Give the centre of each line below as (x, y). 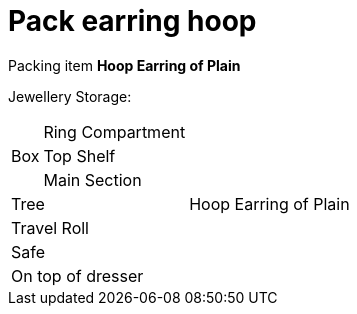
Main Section (92, 179)
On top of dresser (77, 275)
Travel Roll (50, 227)
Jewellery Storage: (70, 96)
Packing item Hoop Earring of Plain (124, 65)
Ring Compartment (114, 131)
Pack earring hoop (132, 21)
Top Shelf (79, 155)
